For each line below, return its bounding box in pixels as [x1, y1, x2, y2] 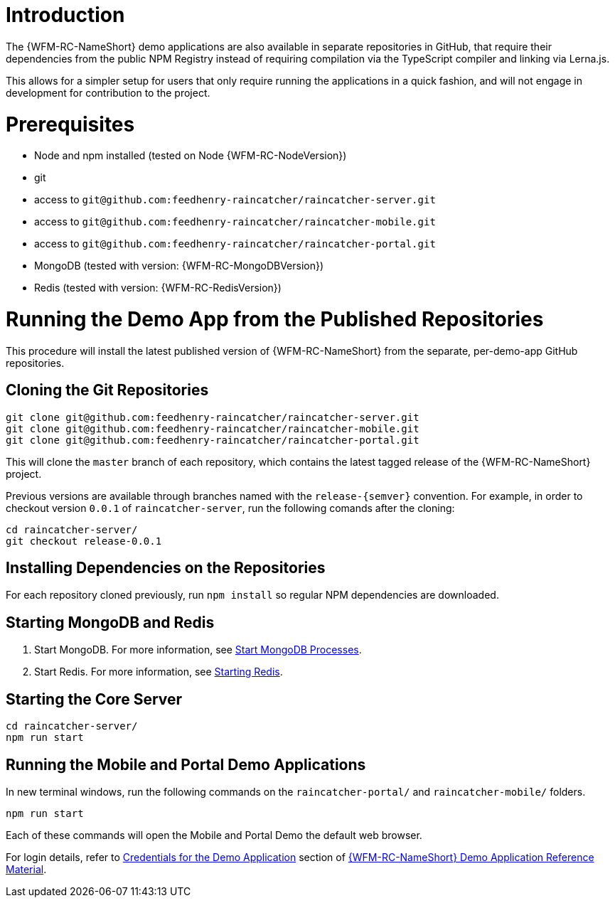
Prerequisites [6, 112, 135, 137]
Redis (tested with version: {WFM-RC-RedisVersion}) [34, 282, 282, 294]
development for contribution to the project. [6, 86, 210, 99]
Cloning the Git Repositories [6, 381, 209, 400]
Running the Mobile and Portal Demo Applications [6, 755, 366, 774]
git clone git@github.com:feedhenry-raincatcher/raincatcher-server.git [6, 411, 419, 423]
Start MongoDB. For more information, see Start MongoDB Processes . [34, 643, 362, 656]
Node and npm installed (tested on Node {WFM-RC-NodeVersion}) [34, 149, 347, 162]
